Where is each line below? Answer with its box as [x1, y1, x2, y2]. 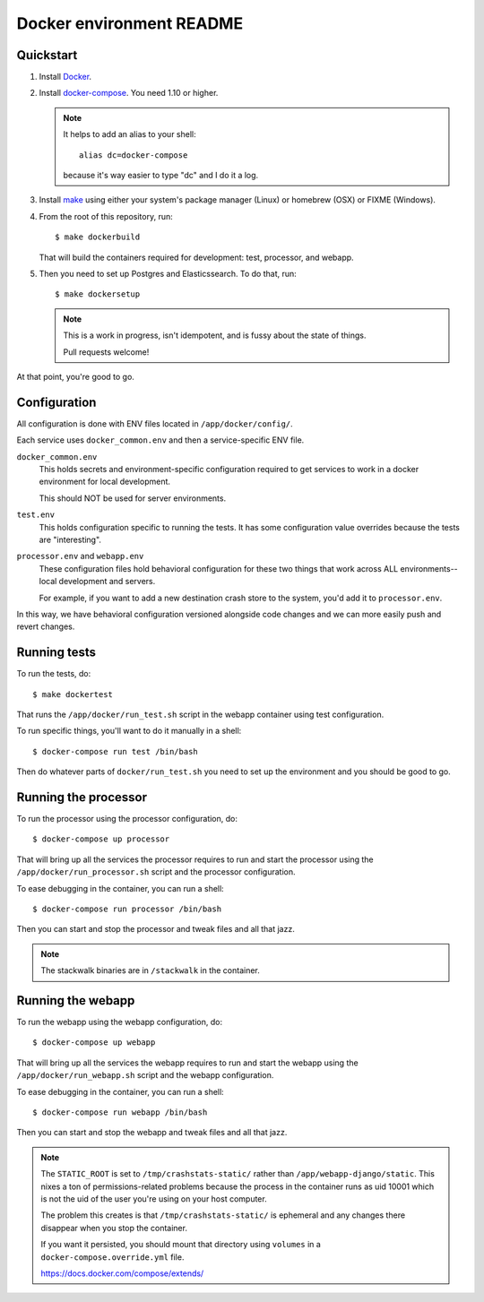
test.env [16, 510, 56, 520]
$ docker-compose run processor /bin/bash [32, 904, 222, 914]
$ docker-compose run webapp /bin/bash [32, 1108, 208, 1117]
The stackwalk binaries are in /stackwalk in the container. [40, 965, 260, 976]
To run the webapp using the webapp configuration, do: [16, 1017, 223, 1028]
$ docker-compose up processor [32, 834, 170, 844]
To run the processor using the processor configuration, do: [16, 814, 238, 824]
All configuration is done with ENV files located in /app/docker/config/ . [16, 418, 293, 429]
